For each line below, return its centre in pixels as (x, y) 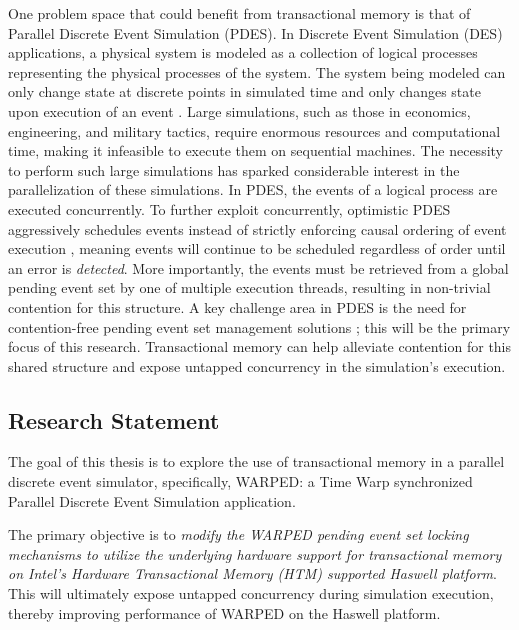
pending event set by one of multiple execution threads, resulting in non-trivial (249, 287)
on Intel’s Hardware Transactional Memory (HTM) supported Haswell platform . (252, 573)
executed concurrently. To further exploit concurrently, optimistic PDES (229, 208)
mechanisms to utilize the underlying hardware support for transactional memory (255, 553)
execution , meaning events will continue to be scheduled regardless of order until (257, 248)
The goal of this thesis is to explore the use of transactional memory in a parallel (256, 461)
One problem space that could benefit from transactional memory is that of (239, 13)
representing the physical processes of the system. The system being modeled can (257, 71)
